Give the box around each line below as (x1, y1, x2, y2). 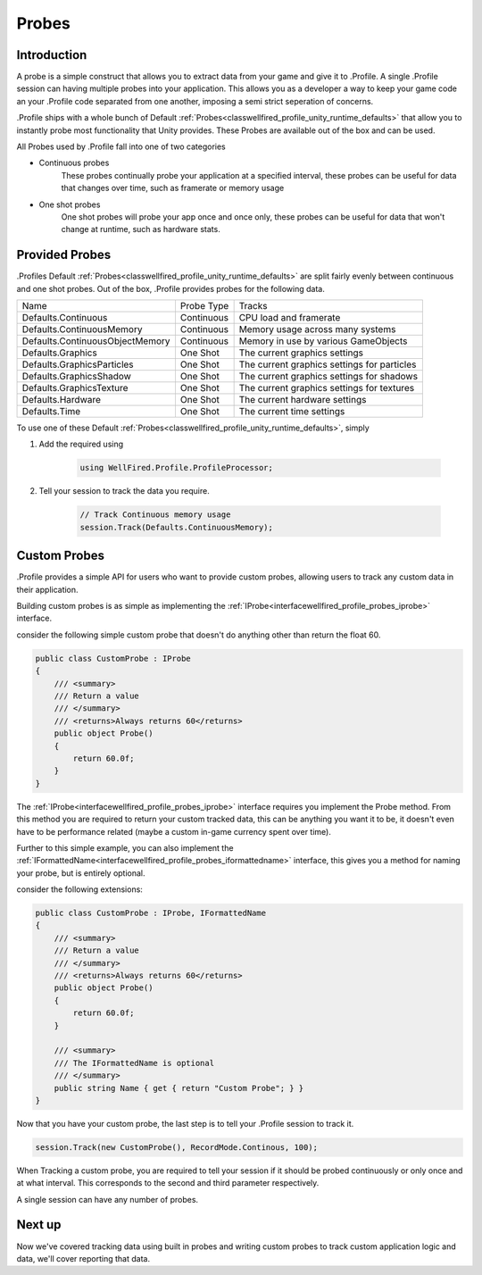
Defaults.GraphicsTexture (21, 382, 129, 395)
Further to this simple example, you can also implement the (16, 842, 234, 853)
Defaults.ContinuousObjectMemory (21, 335, 170, 347)
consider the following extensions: (16, 884, 143, 895)
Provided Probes (16, 247, 112, 262)
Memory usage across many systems (238, 323, 396, 336)
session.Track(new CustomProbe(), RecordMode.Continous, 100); (35, 1142, 319, 1152)
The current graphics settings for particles (238, 358, 417, 371)
